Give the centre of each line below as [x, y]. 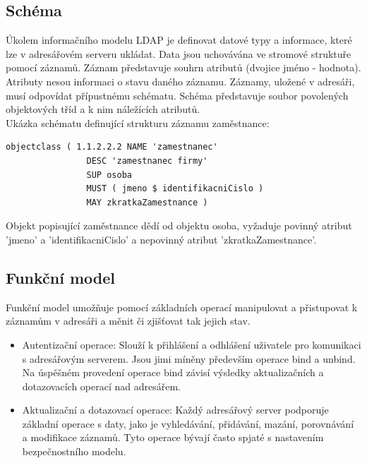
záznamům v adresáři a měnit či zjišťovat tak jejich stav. [128, 321]
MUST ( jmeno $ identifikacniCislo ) [175, 189]
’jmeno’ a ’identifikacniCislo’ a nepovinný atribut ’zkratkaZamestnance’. [161, 239]
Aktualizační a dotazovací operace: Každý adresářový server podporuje [175, 410]
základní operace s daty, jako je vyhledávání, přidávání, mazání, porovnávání [188, 423]
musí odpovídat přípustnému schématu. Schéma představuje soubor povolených [177, 95]
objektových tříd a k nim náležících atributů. [103, 109]
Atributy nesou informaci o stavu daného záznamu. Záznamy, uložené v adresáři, [180, 81]
